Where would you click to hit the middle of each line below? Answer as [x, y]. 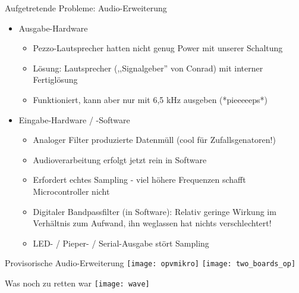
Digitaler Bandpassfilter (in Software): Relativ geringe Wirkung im [155, 211]
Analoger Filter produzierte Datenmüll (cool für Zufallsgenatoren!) [154, 140]
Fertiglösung [55, 80]
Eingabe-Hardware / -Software [74, 119]
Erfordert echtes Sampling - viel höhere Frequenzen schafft [139, 180]
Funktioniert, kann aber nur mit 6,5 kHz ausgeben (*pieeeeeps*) [150, 99]
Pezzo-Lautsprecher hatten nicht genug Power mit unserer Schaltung [158, 48]
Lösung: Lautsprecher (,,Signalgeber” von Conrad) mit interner [148, 68]
